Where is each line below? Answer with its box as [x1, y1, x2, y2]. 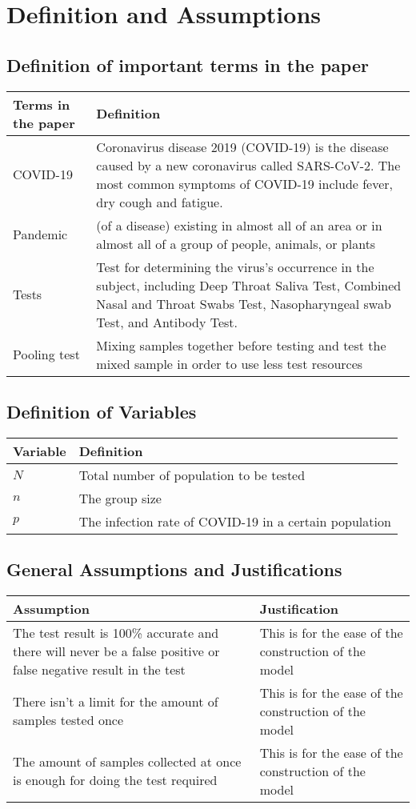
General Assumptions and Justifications [6, 557, 342, 582]
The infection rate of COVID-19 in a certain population [78, 511, 391, 531]
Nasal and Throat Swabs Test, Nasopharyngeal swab [96, 294, 391, 313]
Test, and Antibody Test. [96, 312, 238, 331]
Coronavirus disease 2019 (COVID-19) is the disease [96, 137, 389, 156]
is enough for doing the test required [13, 771, 218, 790]
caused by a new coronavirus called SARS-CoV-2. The [96, 155, 401, 174]
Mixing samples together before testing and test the [96, 335, 386, 354]
